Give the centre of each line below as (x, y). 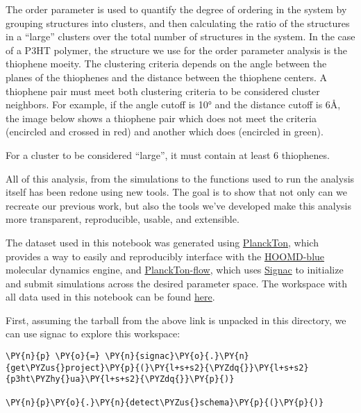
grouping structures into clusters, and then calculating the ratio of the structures (178, 23)
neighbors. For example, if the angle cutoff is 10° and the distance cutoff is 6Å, (173, 104)
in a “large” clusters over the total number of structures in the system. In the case (180, 36)
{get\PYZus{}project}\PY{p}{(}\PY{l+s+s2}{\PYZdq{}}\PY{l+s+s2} (157, 368)
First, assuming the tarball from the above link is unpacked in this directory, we (176, 320)
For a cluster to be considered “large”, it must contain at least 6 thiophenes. (168, 154)
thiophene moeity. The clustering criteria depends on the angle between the (166, 64)
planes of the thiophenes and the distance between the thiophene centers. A (167, 77)
